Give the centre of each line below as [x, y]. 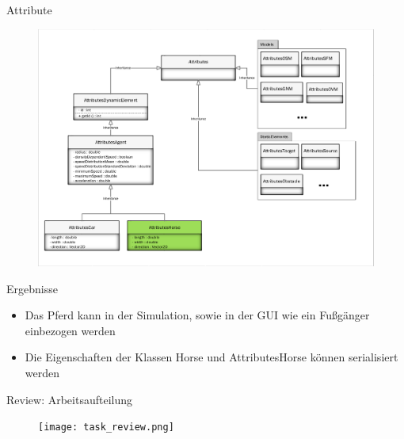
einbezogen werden [70, 330]
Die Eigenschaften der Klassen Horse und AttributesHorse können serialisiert [212, 357]
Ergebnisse [32, 288]
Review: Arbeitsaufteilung [69, 399]
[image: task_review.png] [106, 428]
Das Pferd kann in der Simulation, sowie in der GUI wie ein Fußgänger [197, 315]
